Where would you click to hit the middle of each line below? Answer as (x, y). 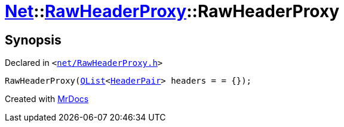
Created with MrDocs (47, 99)
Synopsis (33, 40)
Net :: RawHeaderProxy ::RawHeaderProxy (172, 11)
